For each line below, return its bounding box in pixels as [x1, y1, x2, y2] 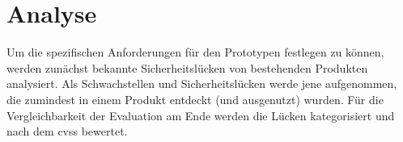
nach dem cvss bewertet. [6, 123, 128, 140]
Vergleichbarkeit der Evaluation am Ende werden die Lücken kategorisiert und [6, 106, 395, 123]
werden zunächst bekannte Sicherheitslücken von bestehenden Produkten [6, 59, 368, 76]
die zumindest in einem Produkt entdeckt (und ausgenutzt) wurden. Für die [6, 90, 384, 107]
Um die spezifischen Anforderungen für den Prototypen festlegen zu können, [6, 44, 384, 61]
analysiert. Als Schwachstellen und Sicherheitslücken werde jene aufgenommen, [6, 75, 397, 92]
